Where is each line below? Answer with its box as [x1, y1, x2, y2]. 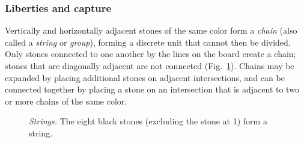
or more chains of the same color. [5, 94, 127, 107]
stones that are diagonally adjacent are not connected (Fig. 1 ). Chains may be [5, 59, 294, 71]
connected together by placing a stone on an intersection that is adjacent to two [5, 83, 299, 96]
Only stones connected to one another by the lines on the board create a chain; [5, 47, 296, 60]
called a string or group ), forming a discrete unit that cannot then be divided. [5, 35, 291, 48]
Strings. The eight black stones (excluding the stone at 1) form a [29, 115, 267, 127]
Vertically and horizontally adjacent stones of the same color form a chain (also [5, 24, 297, 37]
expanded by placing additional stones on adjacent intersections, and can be [5, 71, 285, 84]
